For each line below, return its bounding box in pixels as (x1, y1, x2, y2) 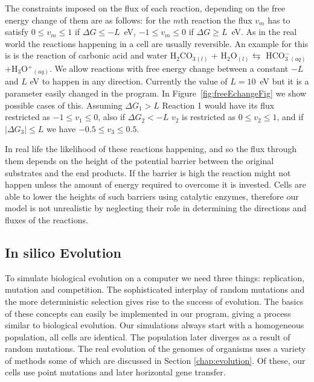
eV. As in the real (231, 25, 297, 38)
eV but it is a (260, 75, 309, 88)
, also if (98, 110, 126, 123)
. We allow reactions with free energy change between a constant (49, 62, 289, 74)
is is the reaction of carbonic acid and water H (5, 49, 177, 62)
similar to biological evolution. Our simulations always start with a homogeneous (5, 319, 304, 331)
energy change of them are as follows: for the (5, 13, 171, 26)
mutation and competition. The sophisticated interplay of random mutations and (5, 283, 305, 296)
